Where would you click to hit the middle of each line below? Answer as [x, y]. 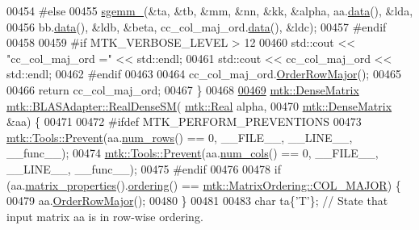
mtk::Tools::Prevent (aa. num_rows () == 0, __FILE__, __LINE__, [180, 137]
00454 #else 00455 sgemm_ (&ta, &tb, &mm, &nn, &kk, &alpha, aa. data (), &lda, [210, 10]
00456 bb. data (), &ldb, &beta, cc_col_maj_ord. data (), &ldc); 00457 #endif [197, 26]
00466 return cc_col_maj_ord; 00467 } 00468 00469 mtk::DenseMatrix [183, 89]
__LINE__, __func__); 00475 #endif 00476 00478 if [144, 168]
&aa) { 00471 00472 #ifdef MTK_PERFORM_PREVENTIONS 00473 [184, 121]
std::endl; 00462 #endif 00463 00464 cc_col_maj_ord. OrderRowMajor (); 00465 [204, 74]
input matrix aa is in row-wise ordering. [105, 216]
